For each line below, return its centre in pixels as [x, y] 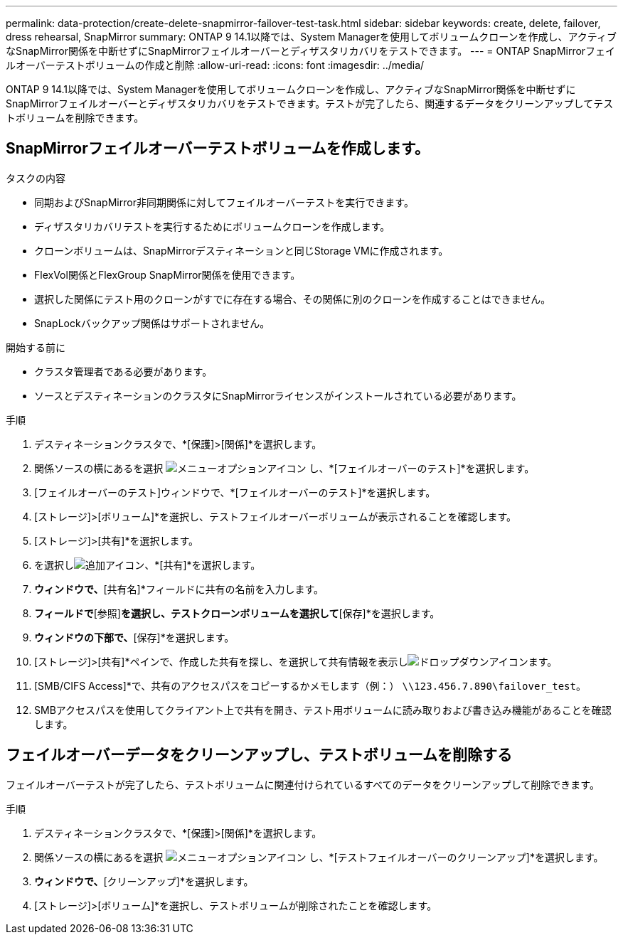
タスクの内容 [36, 178]
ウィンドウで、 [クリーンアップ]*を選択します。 [144, 881]
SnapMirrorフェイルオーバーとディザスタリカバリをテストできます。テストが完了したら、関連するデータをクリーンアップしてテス [310, 103]
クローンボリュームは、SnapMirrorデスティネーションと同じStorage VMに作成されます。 [241, 250]
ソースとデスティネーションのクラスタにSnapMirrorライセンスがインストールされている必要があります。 [278, 395]
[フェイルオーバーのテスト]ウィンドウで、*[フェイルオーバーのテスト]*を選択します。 [235, 492]
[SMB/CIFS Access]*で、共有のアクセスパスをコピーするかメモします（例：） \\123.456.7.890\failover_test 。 [310, 685]
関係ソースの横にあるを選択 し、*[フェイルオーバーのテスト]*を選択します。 [284, 468]
